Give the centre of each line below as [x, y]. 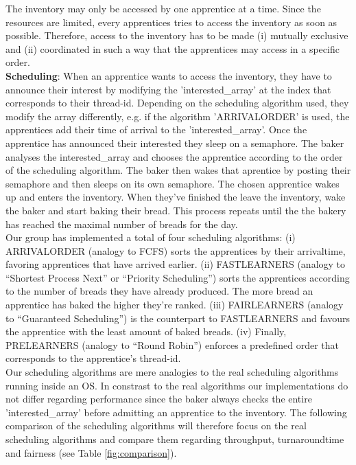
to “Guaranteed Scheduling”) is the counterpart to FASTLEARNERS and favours [178, 318]
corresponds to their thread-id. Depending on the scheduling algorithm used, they [177, 103]
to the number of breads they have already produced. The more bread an [159, 291]
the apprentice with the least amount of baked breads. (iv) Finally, [146, 331]
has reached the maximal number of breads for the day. [122, 224]
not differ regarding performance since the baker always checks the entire [159, 399]
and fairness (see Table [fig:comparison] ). [91, 452]
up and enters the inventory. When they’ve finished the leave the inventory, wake [176, 197]
